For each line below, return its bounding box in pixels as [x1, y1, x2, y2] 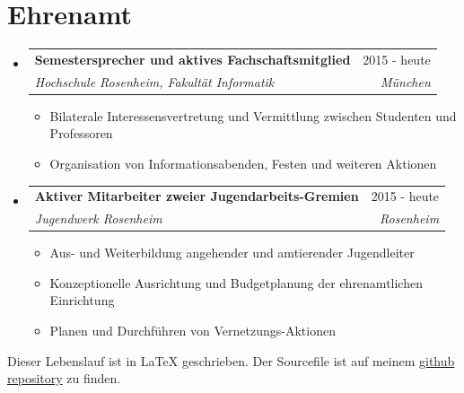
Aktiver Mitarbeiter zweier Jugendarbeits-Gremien [34, 187, 359, 205]
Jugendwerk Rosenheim [34, 209, 162, 228]
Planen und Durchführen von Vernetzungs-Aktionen [49, 321, 336, 340]
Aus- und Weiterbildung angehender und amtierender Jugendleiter [49, 243, 415, 262]
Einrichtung [49, 291, 115, 310]
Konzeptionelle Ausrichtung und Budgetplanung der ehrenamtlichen [49, 273, 423, 292]
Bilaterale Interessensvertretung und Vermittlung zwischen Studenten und [49, 106, 457, 125]
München [380, 72, 431, 91]
